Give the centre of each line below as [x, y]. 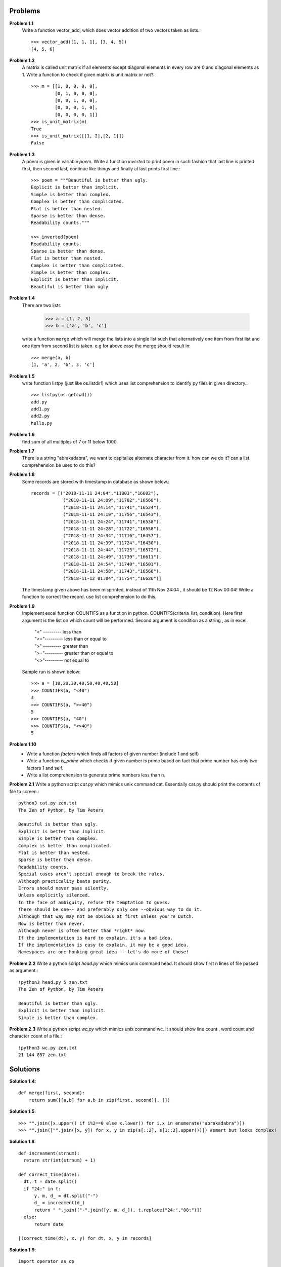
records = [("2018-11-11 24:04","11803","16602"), [95, 493]
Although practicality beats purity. [65, 881]
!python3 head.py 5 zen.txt [53, 982]
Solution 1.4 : [23, 1081]
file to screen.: [24, 791]
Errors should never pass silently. [64, 888]
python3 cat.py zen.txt [48, 803]
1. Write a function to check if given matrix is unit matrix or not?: [88, 74]
